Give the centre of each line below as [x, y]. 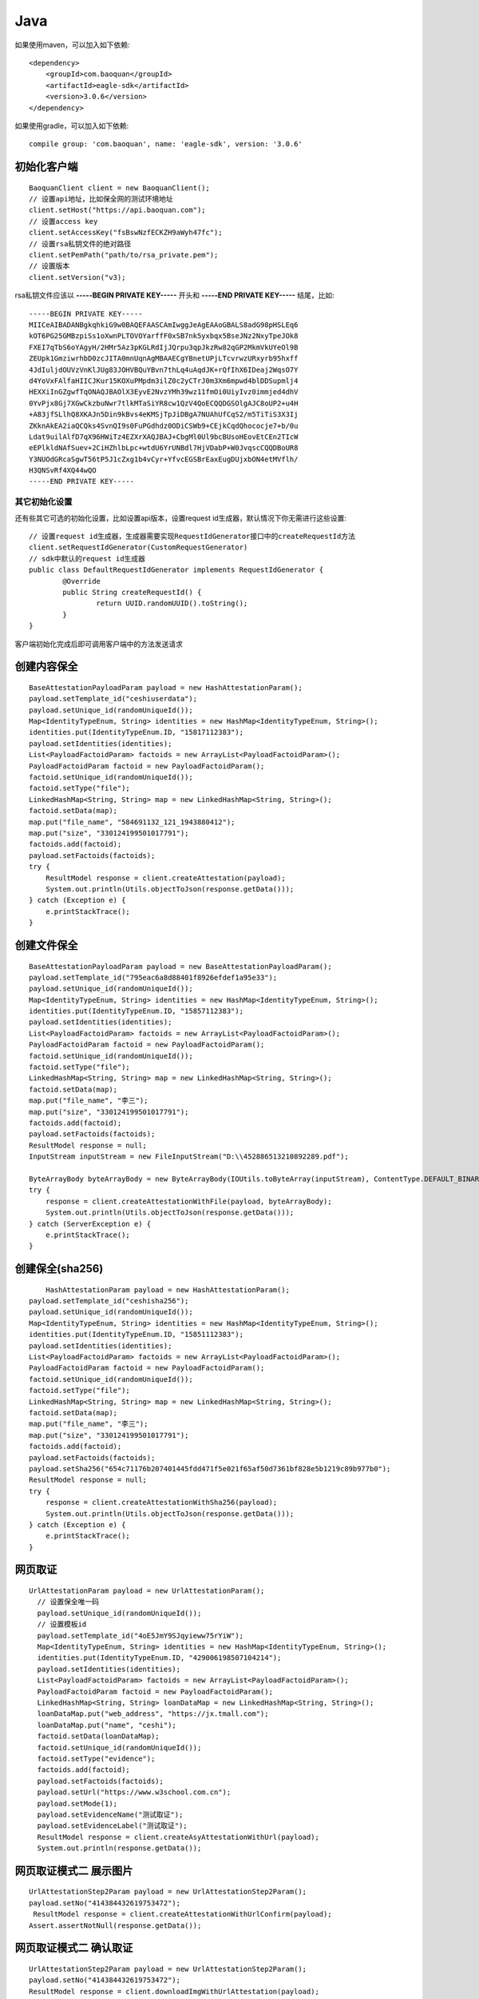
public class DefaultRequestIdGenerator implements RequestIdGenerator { [176, 570]
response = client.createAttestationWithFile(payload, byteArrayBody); [188, 1201]
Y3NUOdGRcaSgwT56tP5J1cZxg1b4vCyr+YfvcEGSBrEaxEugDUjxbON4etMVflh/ [164, 459]
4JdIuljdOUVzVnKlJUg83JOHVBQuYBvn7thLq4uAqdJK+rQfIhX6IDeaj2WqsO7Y [164, 369]
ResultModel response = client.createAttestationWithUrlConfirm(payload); [182, 1914]
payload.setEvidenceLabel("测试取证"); [112, 1826]
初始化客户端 [46, 167]
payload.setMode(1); [77, 1803]
